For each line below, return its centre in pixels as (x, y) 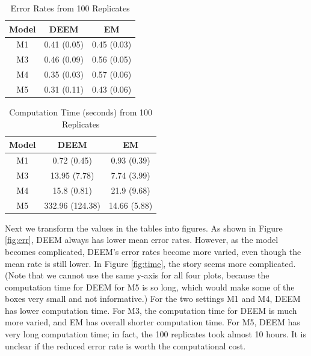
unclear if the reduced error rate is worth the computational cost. (125, 345)
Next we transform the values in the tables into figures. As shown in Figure (144, 228)
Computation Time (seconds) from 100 (81, 112)
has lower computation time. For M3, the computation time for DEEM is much (151, 310)
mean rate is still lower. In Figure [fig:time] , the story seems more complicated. (150, 263)
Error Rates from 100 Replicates (70, 8)
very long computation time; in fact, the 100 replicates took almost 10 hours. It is (155, 334)
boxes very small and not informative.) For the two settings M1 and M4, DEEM (153, 299)
